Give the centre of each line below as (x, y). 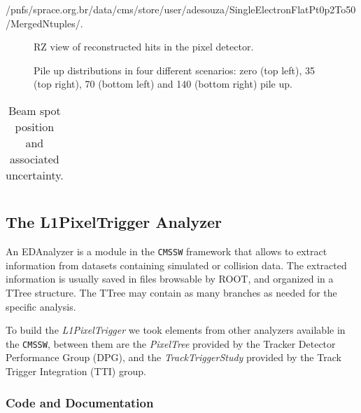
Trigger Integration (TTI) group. (76, 371)
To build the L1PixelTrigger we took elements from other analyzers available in (176, 330)
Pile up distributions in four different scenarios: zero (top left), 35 (175, 70)
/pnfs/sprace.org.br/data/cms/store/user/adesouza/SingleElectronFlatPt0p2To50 (181, 9)
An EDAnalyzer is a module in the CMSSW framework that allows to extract (167, 251)
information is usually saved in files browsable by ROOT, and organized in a (170, 279)
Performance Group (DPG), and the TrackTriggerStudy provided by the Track (174, 357)
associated (34, 158)
